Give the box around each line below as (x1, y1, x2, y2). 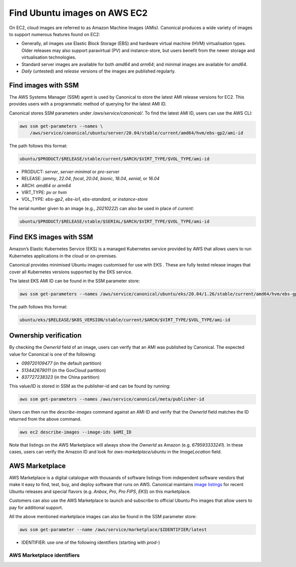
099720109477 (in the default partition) (21, 360, 102, 366)
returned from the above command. (9, 416, 82, 422)
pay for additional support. (9, 504, 64, 510)
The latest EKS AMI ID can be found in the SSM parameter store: (9, 278, 140, 284)
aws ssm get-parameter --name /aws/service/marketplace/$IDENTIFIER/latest (19, 527, 207, 532)
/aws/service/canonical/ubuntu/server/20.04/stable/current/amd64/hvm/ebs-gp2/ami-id (30, 130, 244, 136)
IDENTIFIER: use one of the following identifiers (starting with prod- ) (21, 539, 160, 545)
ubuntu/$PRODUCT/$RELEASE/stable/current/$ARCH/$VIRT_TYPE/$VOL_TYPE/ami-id (19, 156, 210, 161)
